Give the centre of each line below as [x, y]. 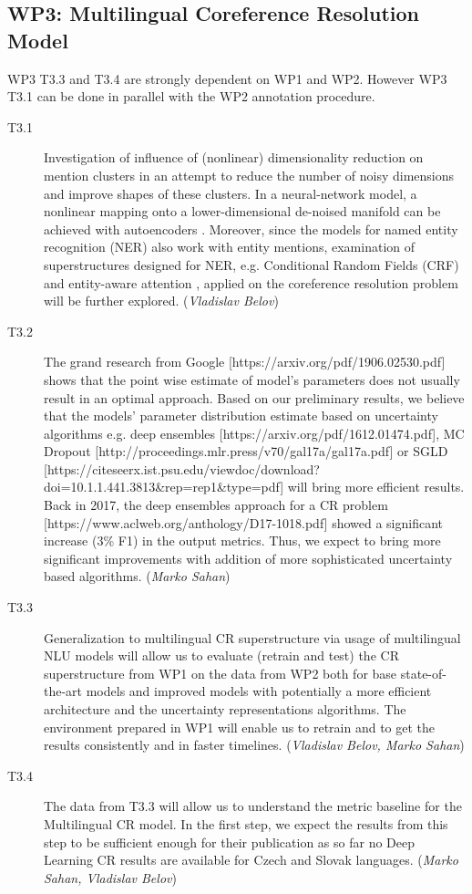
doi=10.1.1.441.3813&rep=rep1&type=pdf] [164, 487]
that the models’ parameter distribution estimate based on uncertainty [241, 416]
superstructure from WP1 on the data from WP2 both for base [221, 673]
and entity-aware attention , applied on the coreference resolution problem [251, 282]
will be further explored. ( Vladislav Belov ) [161, 301]
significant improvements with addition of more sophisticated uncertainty [248, 558]
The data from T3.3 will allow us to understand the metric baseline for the [253, 806]
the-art [63, 691]
